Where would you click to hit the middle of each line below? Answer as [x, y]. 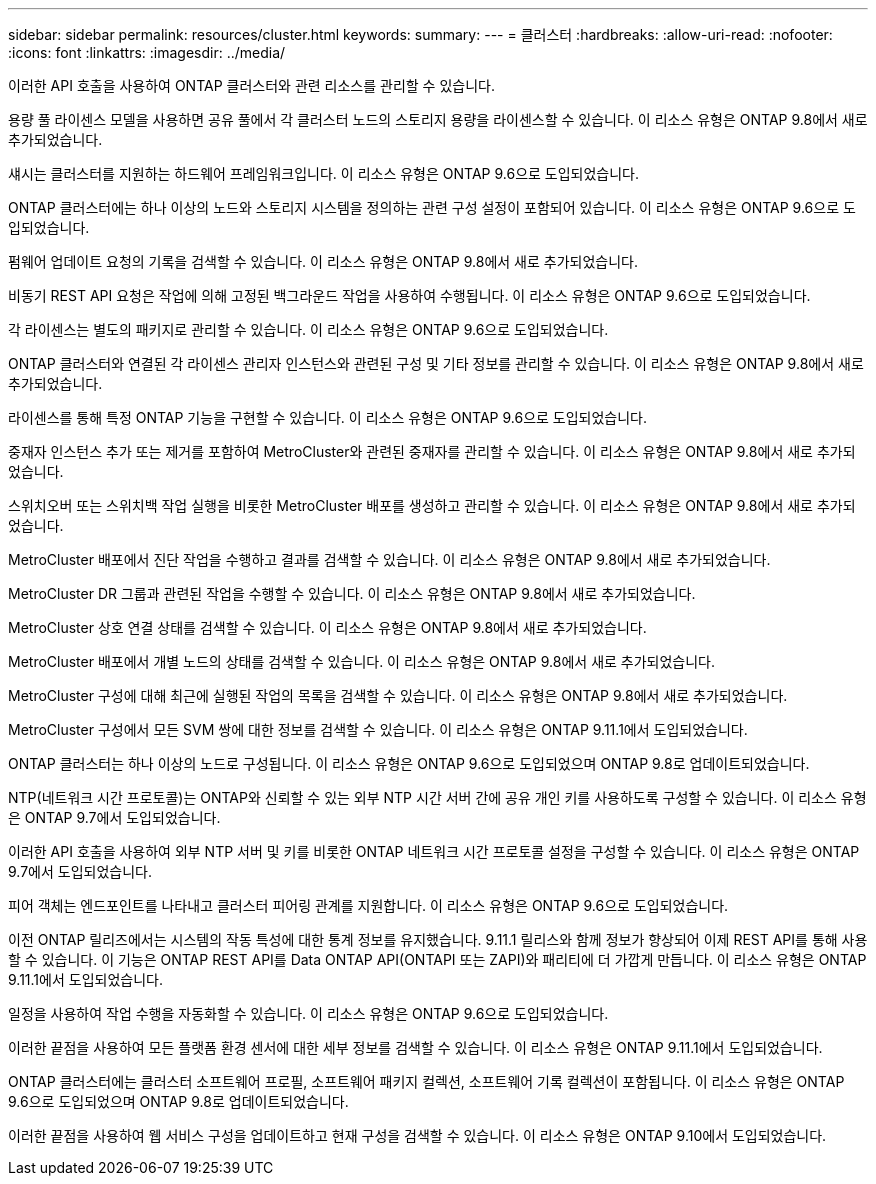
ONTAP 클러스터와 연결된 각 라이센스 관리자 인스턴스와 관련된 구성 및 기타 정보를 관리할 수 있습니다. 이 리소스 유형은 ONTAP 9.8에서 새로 [436, 363]
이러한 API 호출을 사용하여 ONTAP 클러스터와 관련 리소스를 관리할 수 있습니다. [251, 85]
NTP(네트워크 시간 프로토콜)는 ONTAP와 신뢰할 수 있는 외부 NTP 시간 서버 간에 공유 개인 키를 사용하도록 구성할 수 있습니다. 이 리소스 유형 [437, 797]
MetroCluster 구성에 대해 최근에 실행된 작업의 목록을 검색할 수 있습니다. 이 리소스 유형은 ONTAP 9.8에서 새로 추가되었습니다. [398, 695]
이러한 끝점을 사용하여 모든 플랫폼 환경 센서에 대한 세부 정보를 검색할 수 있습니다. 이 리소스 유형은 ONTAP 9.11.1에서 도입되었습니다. [415, 1047]
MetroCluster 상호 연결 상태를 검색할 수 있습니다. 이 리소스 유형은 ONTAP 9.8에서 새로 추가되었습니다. [327, 627]
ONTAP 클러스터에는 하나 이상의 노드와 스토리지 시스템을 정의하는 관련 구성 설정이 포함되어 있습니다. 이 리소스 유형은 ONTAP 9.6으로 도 [432, 207]
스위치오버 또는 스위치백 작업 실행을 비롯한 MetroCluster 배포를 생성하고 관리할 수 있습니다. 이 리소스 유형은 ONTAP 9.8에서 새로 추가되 [432, 505]
